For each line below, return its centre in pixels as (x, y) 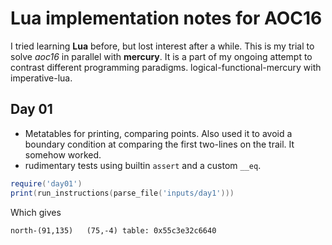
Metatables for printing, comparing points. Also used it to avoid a (158, 133)
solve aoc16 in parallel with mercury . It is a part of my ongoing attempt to (161, 56)
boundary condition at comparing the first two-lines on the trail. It (159, 144)
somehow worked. (63, 154)
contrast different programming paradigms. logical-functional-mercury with (166, 67)
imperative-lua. (41, 78)
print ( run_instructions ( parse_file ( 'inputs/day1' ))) (122, 193)
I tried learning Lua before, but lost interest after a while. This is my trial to (162, 46)
